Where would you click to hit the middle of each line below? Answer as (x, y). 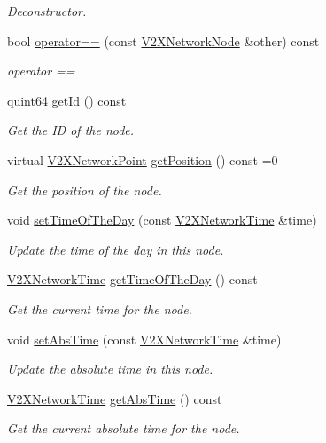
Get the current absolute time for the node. (124, 428)
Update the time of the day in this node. (116, 249)
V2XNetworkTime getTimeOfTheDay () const (132, 279)
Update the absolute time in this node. (110, 369)
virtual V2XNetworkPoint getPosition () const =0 (143, 159)
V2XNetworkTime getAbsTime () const (115, 398)
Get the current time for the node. (100, 309)
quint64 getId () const (67, 100)
